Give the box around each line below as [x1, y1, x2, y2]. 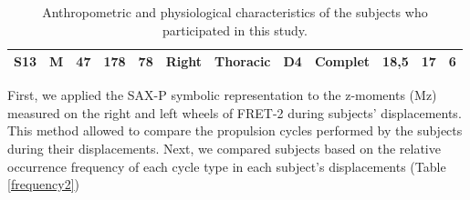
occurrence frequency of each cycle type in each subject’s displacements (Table [7, 156, 446, 175]
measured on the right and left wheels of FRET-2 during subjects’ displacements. [7, 103, 462, 122]
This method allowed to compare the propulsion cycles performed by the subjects [7, 121, 463, 140]
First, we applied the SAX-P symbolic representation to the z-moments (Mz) [7, 85, 437, 105]
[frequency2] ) [7, 175, 80, 194]
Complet [314, 52, 371, 71]
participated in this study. [162, 20, 308, 39]
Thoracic [214, 52, 271, 71]
